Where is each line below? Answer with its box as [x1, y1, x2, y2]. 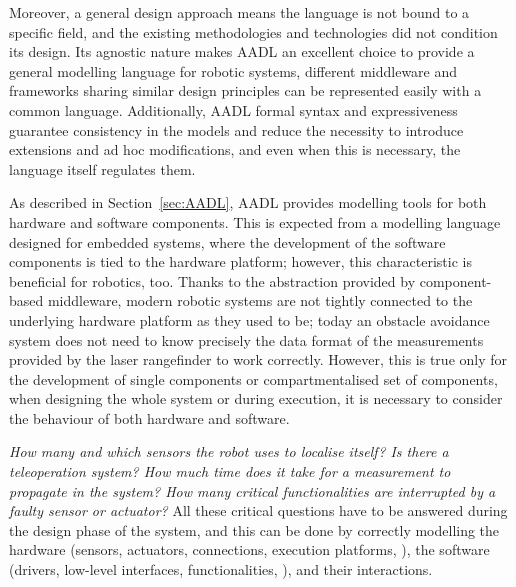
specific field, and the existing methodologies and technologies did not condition [9, 21, 498, 42]
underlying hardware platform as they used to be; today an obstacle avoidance [9, 309, 490, 330]
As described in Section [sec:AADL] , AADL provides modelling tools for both [9, 192, 487, 213]
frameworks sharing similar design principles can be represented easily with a [9, 80, 482, 101]
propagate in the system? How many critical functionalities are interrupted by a [9, 480, 496, 501]
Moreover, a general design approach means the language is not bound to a [9, 2, 470, 22]
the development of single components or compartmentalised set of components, [9, 368, 498, 389]
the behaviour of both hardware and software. [9, 407, 290, 428]
